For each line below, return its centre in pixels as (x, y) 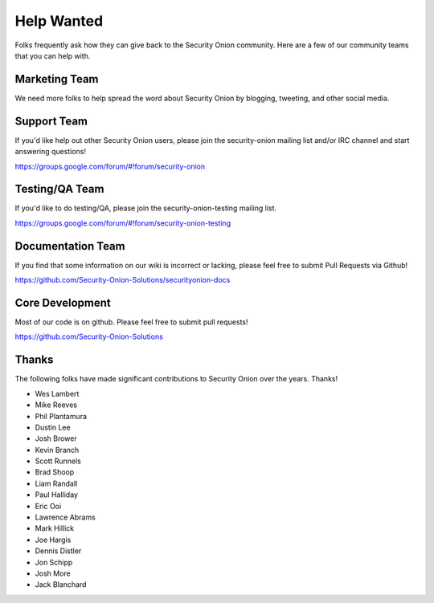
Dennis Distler (58, 551)
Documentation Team (70, 246)
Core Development (63, 302)
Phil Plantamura (61, 416)
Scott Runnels (58, 461)
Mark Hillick (55, 528)
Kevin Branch (57, 450)
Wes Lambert (57, 393)
